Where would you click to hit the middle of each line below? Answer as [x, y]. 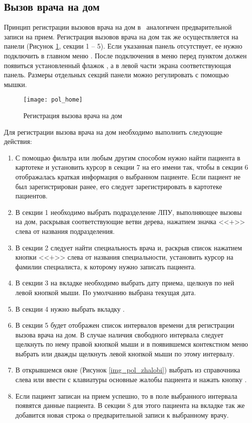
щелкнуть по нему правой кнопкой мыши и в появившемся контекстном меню [132, 344]
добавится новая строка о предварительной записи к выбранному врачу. [122, 414]
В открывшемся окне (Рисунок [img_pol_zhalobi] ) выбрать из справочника [128, 370]
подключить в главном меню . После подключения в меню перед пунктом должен [125, 55]
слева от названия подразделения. [65, 231]
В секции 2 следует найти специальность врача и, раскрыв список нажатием [129, 247]
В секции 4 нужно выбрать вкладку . [70, 308]
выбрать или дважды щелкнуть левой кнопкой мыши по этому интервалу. [125, 353]
